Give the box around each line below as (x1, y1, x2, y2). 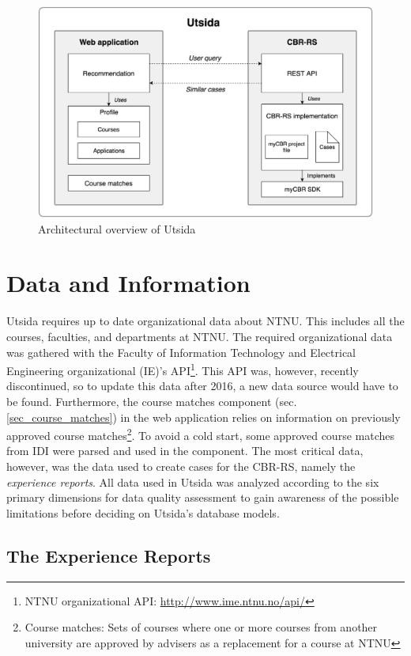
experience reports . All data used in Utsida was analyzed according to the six (6, 473, 379, 490)
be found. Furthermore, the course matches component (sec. (6, 393, 297, 409)
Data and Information (6, 267, 251, 299)
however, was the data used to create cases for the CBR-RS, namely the (6, 458, 356, 475)
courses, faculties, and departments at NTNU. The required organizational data (6, 328, 393, 344)
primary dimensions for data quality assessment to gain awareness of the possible (6, 489, 399, 506)
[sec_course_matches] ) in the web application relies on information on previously (6, 408, 401, 425)
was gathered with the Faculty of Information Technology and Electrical (6, 343, 356, 360)
